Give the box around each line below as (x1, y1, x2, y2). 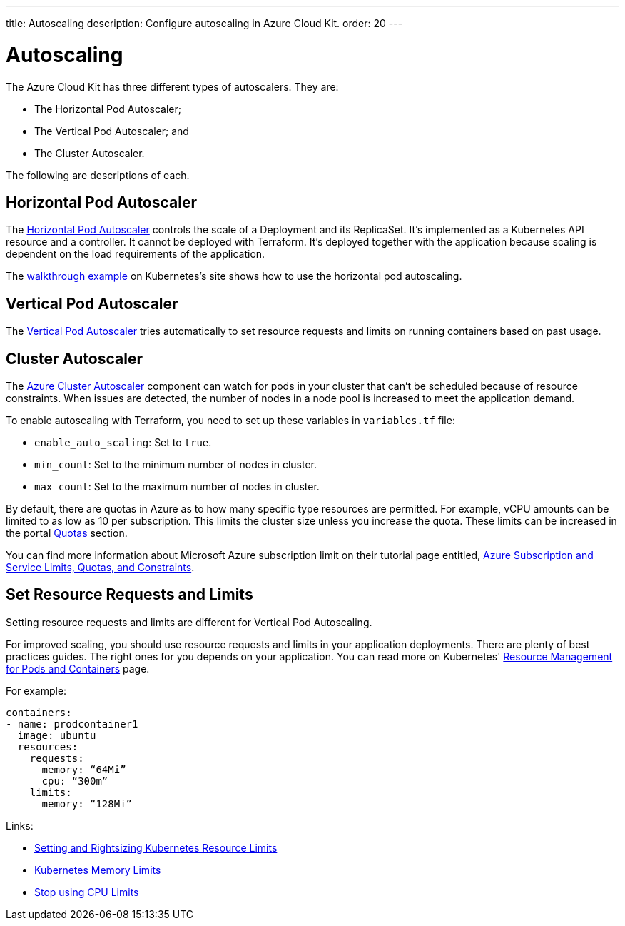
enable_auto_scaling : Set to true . (34, 436, 212, 449)
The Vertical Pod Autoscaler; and (34, 124, 189, 137)
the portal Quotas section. (6, 527, 128, 540)
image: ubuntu (17, 729, 96, 741)
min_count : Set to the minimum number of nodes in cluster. (34, 458, 317, 471)
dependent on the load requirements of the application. (6, 248, 265, 261)
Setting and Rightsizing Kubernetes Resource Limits (34, 841, 278, 854)
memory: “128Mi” (41, 797, 133, 810)
